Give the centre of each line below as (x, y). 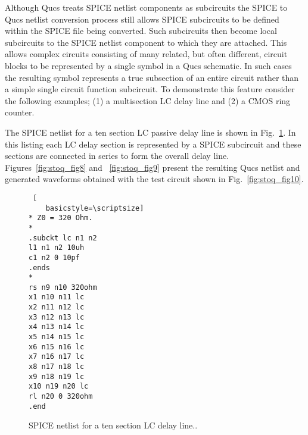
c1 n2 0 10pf (54, 257)
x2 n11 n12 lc (57, 307)
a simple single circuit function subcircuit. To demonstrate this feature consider (150, 89)
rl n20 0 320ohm (61, 397)
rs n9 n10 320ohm (63, 287)
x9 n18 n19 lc (57, 376)
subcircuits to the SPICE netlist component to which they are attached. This (146, 42)
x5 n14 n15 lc (57, 337)
